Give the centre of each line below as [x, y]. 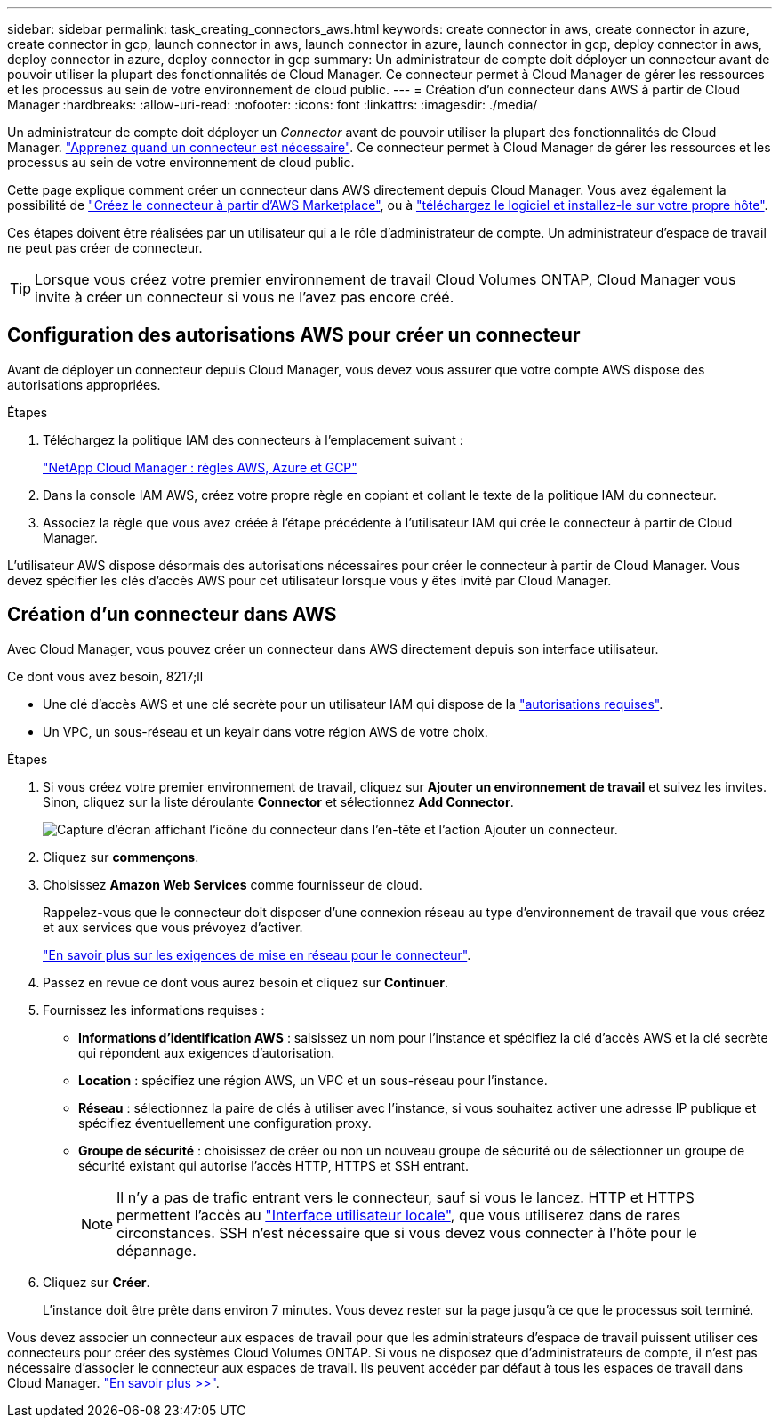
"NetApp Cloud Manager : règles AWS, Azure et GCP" [200, 467]
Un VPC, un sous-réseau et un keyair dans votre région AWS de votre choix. [265, 731]
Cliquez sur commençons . [121, 857]
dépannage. [157, 1250]
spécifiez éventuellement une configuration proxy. [225, 1123]
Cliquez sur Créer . [96, 1282]
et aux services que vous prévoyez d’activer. [173, 927]
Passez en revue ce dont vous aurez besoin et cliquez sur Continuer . [246, 982]
